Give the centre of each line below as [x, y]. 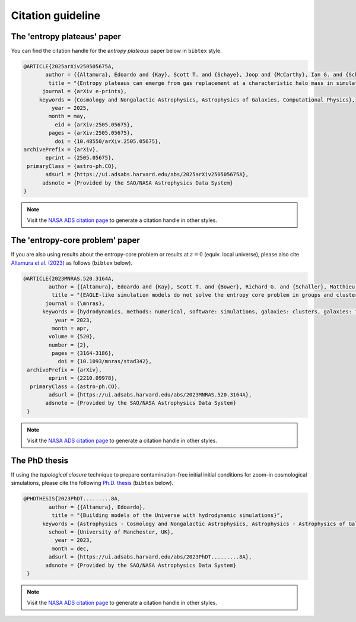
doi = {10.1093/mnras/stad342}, [105, 361]
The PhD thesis [39, 461]
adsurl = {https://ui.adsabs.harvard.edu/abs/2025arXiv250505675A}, [147, 174]
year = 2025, [70, 108]
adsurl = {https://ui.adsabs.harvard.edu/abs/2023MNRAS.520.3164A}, [150, 395]
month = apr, [70, 328]
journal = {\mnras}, [75, 303]
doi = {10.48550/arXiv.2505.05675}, [108, 141]
